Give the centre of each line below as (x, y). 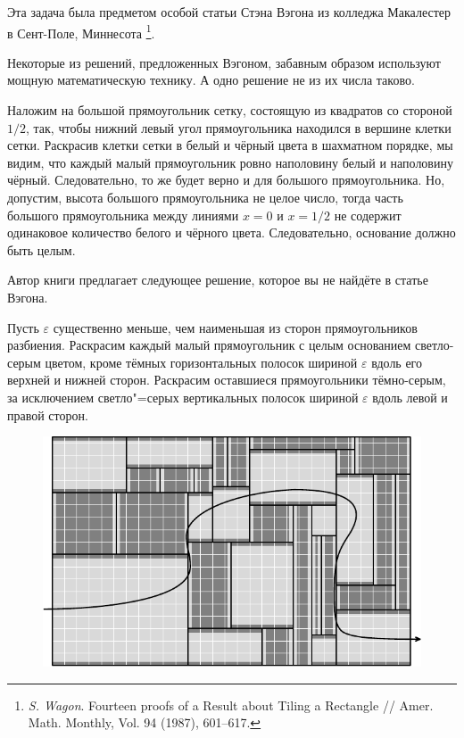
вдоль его (397, 362)
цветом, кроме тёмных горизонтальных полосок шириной (201, 362)
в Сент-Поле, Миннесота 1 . (81, 31)
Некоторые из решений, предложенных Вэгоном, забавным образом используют (224, 62)
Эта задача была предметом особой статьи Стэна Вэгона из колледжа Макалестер (229, 12)
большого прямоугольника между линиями (123, 215)
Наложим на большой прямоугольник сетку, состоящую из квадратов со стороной (230, 110)
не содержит (368, 215)
